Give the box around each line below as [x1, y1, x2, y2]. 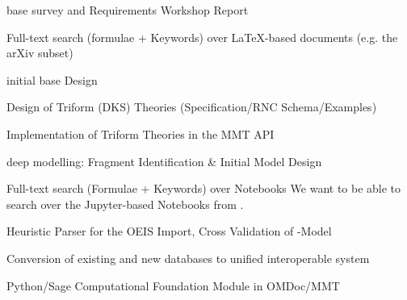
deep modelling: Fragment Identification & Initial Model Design [6, 152, 322, 169]
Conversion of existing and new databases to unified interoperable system [6, 249, 370, 266]
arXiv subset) [6, 44, 73, 61]
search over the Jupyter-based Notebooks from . [6, 195, 244, 212]
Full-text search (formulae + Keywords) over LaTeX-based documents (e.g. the [6, 28, 398, 45]
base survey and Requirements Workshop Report [6, 2, 249, 18]
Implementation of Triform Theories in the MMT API [6, 125, 275, 142]
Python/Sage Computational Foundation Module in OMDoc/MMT [6, 277, 340, 294]
